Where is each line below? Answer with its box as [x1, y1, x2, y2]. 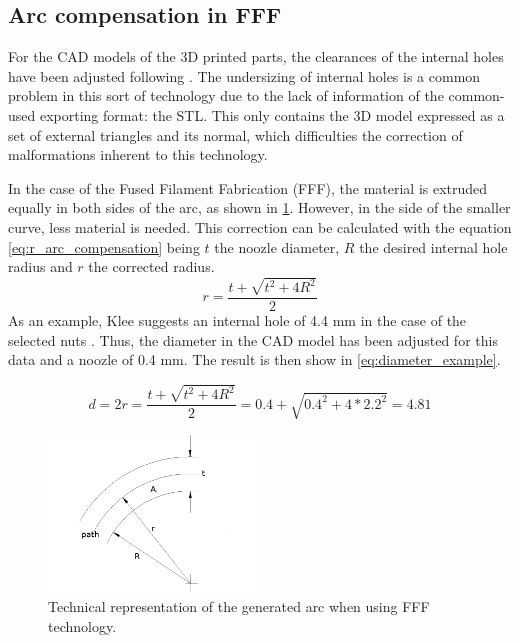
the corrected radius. [88, 256, 215, 277]
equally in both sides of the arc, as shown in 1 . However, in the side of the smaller [8, 197, 511, 218]
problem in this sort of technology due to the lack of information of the [8, 85, 444, 106]
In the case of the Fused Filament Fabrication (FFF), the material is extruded [8, 177, 488, 198]
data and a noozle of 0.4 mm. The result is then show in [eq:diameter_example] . [8, 349, 501, 370]
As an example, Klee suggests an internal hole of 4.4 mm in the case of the [8, 310, 467, 331]
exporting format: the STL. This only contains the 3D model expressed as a [39, 104, 505, 125]
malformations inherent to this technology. [8, 144, 268, 165]
